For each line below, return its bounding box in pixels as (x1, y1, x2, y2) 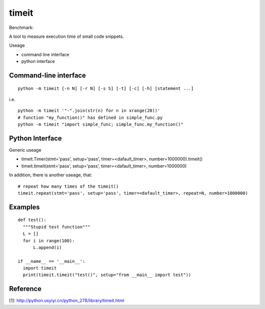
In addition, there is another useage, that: (9, 172, 93, 178)
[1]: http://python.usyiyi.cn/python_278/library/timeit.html (9, 298, 125, 304)
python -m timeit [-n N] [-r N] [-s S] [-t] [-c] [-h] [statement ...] (18, 85, 194, 91)
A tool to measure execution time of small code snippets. (9, 33, 124, 39)
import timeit (23, 265, 57, 271)
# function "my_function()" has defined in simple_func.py (18, 114, 163, 120)
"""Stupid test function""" (23, 224, 91, 229)
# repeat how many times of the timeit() (18, 183, 119, 189)
